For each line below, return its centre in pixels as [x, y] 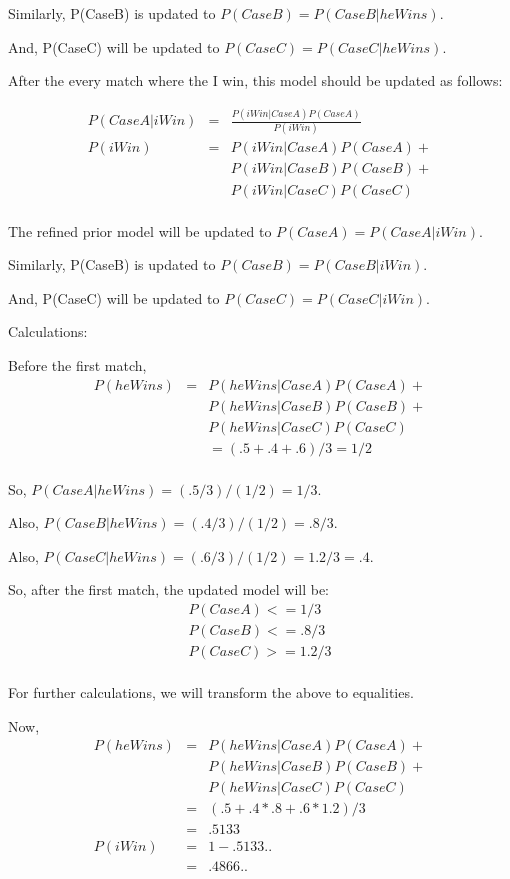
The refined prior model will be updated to [140, 230]
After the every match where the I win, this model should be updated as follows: [255, 80]
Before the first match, [77, 364]
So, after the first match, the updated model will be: [169, 589]
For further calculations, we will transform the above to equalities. [211, 692]
